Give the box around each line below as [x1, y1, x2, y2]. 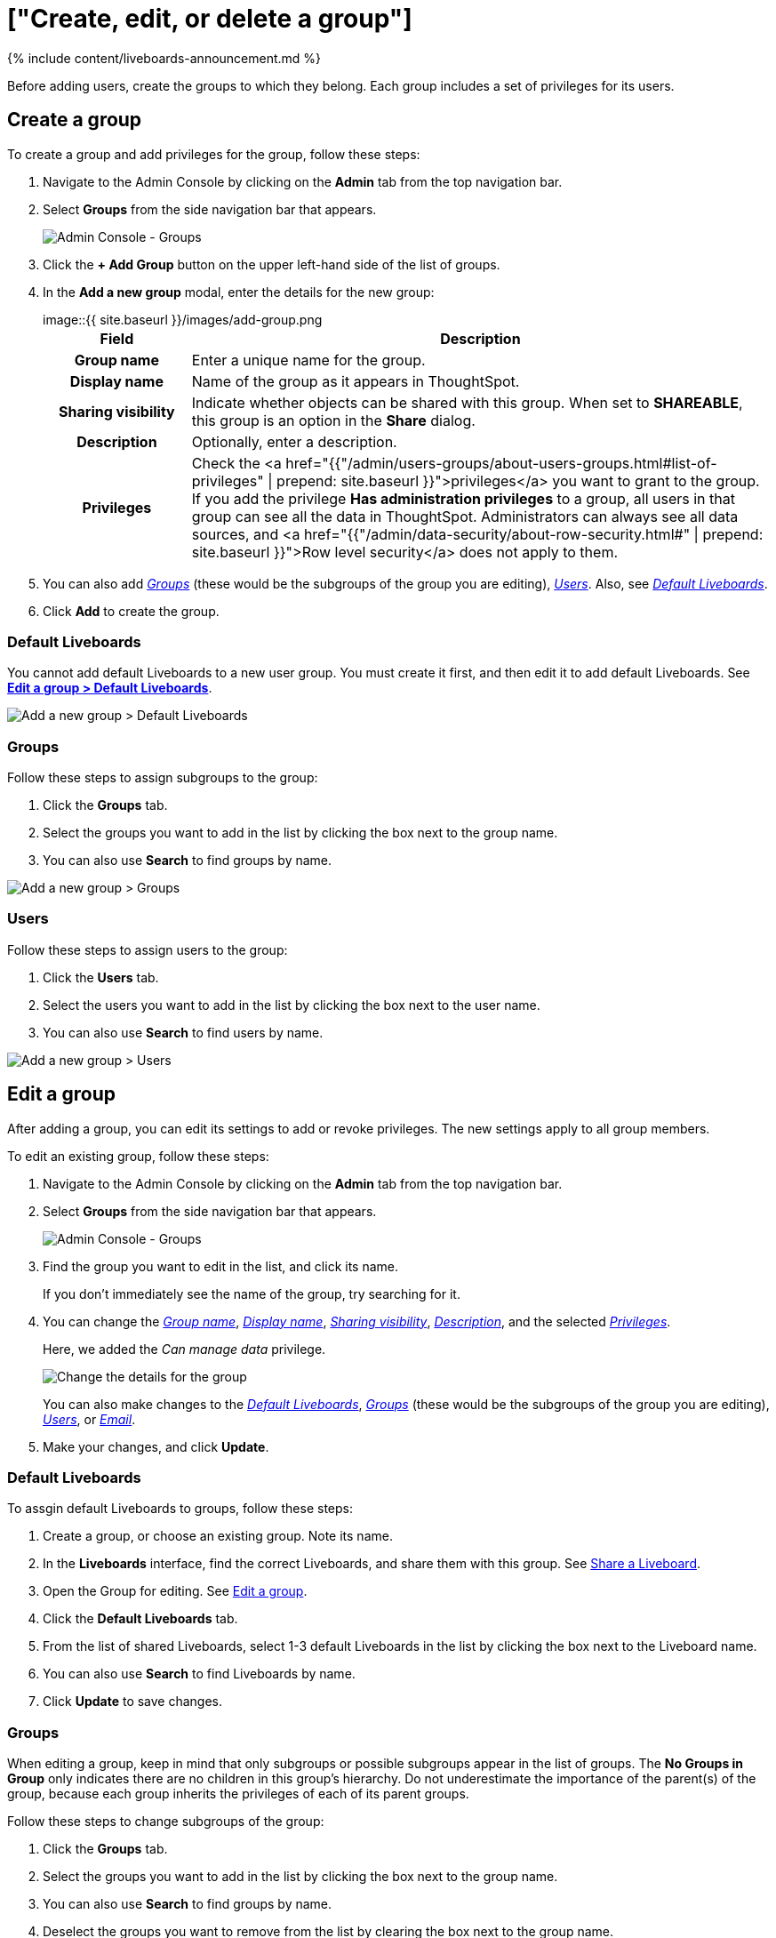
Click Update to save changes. [43, 1694, 223, 1710]
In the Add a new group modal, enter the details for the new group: [43, 284, 435, 300]
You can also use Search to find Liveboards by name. [43, 1666, 356, 1682]
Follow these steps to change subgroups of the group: [7, 1814, 324, 1830]
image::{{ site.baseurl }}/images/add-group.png [43, 311, 323, 327]
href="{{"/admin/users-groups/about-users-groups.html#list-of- [285, 453, 717, 472]
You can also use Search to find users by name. [43, 1024, 324, 1040]
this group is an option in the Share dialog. [191, 411, 476, 429]
